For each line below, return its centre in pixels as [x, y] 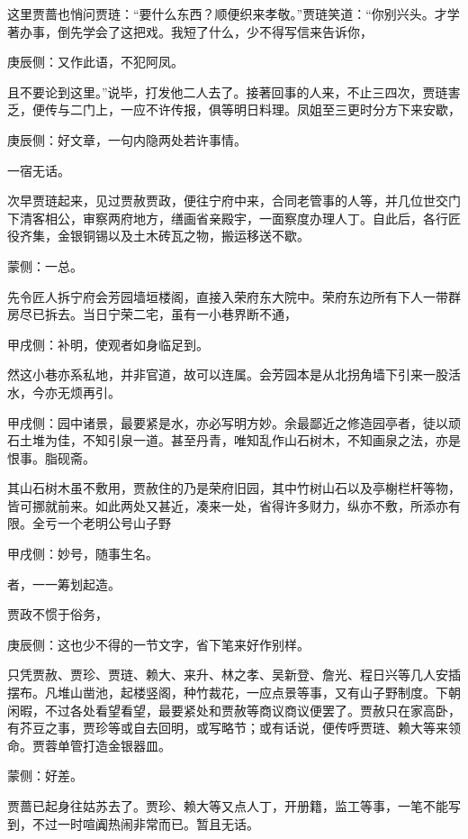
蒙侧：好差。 [45, 775]
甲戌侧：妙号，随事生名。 [83, 554]
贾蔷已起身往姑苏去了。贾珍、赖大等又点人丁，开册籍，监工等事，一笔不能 [228, 806]
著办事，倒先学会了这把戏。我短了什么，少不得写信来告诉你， [190, 31]
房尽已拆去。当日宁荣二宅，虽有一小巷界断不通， [152, 314]
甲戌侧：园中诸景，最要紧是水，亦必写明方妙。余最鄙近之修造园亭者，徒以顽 [234, 422]
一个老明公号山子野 [114, 523]
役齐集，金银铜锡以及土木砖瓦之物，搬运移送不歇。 [158, 236]
